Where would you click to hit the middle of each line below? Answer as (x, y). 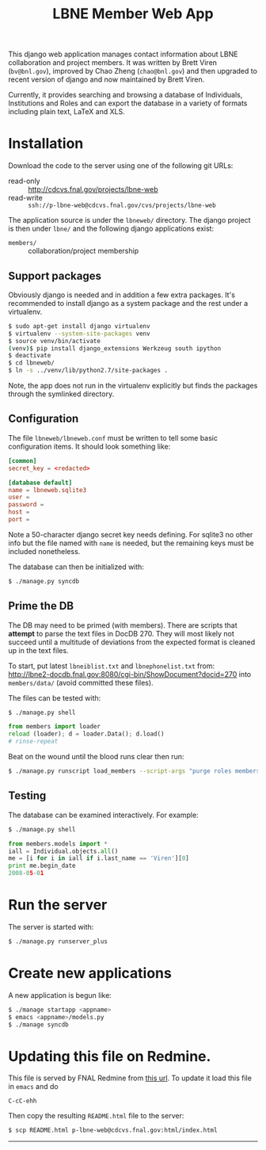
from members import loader (55, 727)
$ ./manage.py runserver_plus (58, 941)
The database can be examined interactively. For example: (104, 815)
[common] (23, 460)
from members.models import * (58, 844)
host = (19, 512)
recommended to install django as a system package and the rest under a (128, 303)
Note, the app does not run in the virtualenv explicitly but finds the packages (133, 386)
